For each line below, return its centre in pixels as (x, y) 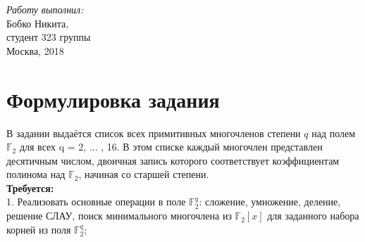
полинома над (36, 174)
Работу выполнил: (45, 9)
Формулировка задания (113, 99)
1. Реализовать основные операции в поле (96, 202)
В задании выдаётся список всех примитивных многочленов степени (154, 133)
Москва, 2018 (35, 50)
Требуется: (30, 187)
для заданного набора (313, 216)
